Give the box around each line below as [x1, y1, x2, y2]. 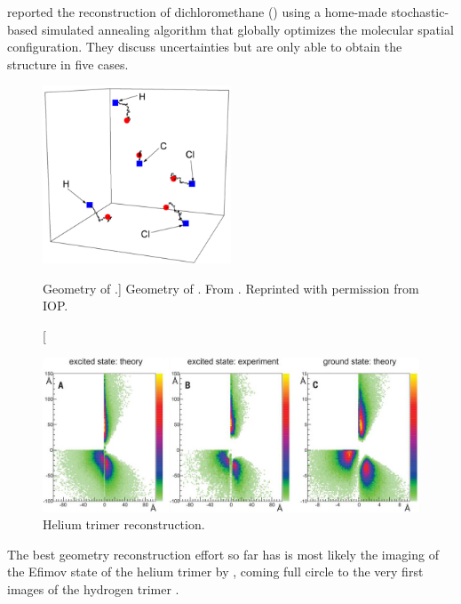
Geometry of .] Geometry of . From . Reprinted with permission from [43, 278, 419, 297]
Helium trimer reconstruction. [43, 515, 205, 534]
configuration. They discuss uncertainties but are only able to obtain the [7, 37, 402, 56]
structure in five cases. [7, 54, 129, 73]
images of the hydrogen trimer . [7, 579, 179, 598]
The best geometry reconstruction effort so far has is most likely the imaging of [7, 544, 439, 563]
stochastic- [391, 3, 449, 20]
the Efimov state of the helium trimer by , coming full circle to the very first [7, 562, 424, 581]
